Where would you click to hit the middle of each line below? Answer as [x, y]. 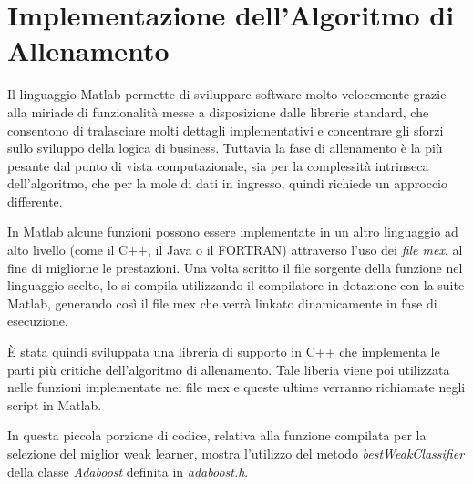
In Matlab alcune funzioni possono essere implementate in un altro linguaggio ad [233, 232]
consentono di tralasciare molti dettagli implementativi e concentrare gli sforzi [226, 130]
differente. [35, 201]
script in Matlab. [55, 404]
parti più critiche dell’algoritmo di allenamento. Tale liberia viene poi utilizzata [229, 369]
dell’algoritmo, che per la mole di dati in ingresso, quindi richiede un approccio [227, 183]
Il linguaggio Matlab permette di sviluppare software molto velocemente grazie [227, 94]
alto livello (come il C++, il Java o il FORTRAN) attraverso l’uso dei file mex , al [235, 250]
